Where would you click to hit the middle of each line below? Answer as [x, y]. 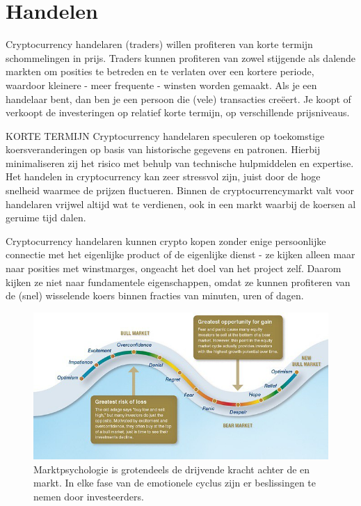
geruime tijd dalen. [46, 218]
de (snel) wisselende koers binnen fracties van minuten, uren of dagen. [155, 295]
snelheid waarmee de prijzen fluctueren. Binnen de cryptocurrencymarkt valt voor [180, 190]
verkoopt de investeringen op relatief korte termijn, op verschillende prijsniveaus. [178, 112]
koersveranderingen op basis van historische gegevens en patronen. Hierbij [163, 149]
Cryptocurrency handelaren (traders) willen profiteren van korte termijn [159, 44]
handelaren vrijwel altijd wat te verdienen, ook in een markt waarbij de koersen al [181, 204]
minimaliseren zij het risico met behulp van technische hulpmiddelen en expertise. [180, 163]
